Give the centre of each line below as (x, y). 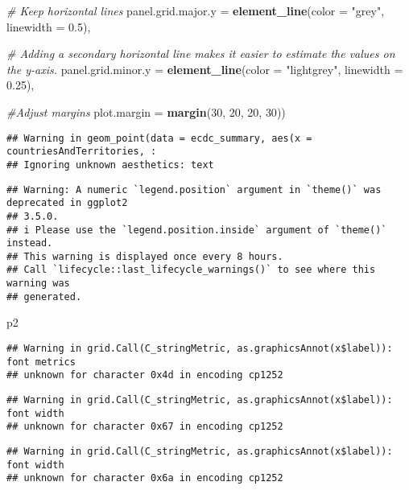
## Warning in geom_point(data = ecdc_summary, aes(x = (159, 138)
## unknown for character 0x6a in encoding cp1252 (145, 478)
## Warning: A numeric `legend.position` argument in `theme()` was (194, 189)
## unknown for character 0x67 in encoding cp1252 (145, 427)
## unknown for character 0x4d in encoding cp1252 (145, 375)
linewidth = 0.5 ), (49, 26)
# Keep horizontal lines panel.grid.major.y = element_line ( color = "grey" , (196, 10)
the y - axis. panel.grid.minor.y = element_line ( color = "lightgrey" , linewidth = (205, 69)
